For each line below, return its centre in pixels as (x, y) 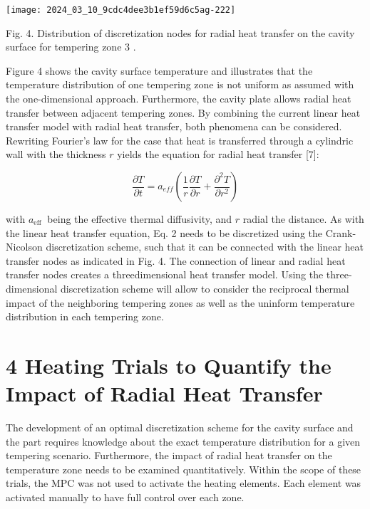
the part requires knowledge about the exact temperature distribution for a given (183, 441)
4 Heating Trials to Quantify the (169, 365)
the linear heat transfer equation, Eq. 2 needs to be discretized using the (164, 232)
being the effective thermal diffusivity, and (140, 219)
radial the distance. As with (303, 219)
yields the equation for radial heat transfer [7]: (218, 154)
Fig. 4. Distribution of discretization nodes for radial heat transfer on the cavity (180, 32)
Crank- (341, 232)
